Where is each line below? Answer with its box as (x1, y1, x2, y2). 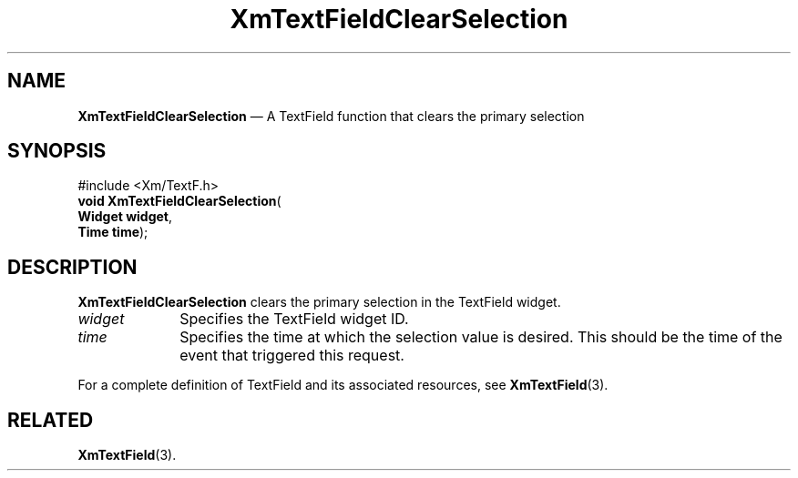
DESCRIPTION (7, 255, 138, 279)
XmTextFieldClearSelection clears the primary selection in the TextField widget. (77, 294, 561, 310)
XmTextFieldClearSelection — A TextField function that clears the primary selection (77, 107, 585, 124)
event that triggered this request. (179, 346, 404, 365)
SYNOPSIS (7, 139, 107, 163)
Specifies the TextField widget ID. (179, 310, 409, 329)
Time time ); (77, 224, 148, 240)
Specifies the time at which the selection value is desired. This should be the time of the (179, 328, 783, 347)
